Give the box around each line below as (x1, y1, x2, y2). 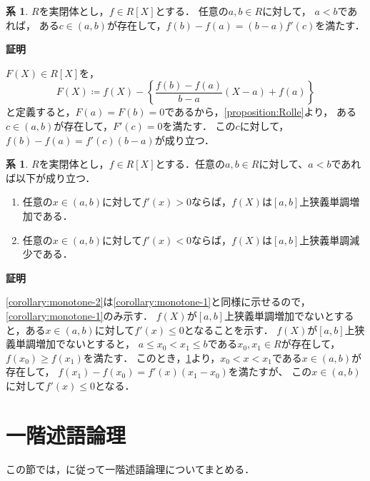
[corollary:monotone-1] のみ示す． (6, 308, 154, 323)
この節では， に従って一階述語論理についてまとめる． (6, 461, 255, 476)
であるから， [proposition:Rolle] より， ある (164, 104, 356, 119)
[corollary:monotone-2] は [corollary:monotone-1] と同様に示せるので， (6, 294, 311, 309)
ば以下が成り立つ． (6, 170, 96, 185)
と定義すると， (6, 104, 76, 119)
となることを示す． (184, 322, 274, 337)
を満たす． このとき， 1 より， (83, 350, 221, 365)
